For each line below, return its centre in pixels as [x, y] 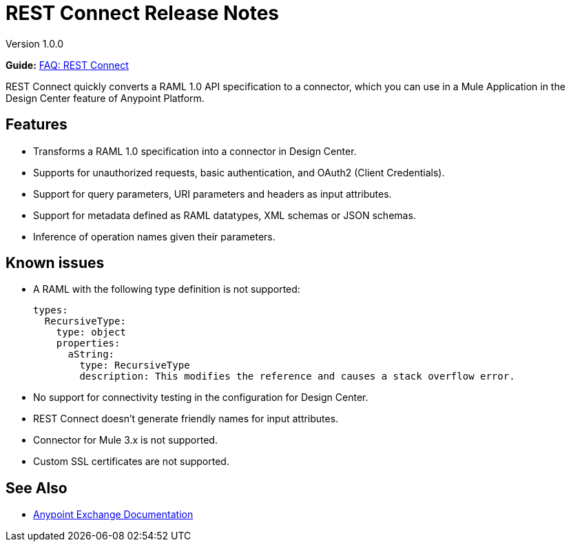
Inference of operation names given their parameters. [154, 236]
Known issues [55, 263]
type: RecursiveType [135, 365]
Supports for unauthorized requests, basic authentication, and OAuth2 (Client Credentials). [239, 172]
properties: [88, 343]
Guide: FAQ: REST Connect [67, 65]
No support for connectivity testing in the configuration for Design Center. [201, 398]
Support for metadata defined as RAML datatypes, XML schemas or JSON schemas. [225, 215]
